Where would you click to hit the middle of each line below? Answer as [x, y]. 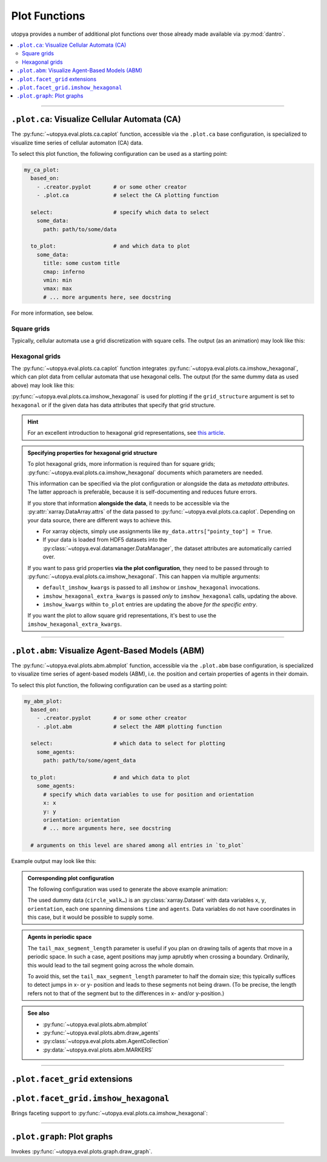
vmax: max [58, 289]
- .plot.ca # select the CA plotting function [128, 195]
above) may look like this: [43, 385]
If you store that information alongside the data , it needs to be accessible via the [128, 503]
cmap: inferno [64, 272]
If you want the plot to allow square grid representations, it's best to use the [122, 616]
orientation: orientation [82, 820]
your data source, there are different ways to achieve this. [100, 520]
